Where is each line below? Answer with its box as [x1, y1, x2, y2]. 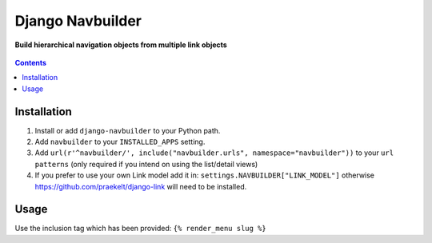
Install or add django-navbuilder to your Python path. [34, 125, 221, 135]
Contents [14, 58, 47, 67]
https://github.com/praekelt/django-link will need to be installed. [34, 181, 247, 191]
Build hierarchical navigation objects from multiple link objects [14, 40, 227, 50]
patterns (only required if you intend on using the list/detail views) [34, 159, 258, 169]
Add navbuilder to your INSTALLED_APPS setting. [34, 137, 206, 147]
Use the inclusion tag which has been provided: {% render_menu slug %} [14, 224, 267, 233]
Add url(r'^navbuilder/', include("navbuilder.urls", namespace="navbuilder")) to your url [34, 148, 394, 157]
